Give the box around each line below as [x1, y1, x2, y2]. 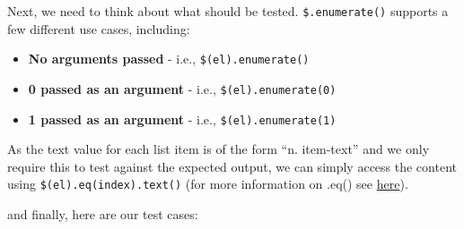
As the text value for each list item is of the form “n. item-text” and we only [7, 140, 430, 158]
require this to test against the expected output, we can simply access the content [7, 157, 457, 175]
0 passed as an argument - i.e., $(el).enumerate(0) [28, 79, 337, 98]
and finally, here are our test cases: [7, 205, 198, 224]
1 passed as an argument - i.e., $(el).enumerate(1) [28, 109, 337, 128]
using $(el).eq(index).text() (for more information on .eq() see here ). [7, 174, 408, 193]
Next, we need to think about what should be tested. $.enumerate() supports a [7, 2, 449, 20]
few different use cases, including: [7, 19, 190, 38]
